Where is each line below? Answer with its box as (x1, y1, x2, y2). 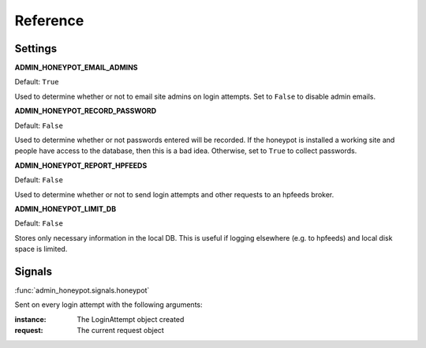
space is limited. (14, 245, 68, 254)
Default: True (14, 77, 59, 87)
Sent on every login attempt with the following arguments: (14, 300, 203, 309)
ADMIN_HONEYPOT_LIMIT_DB (14, 204, 117, 213)
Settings (14, 42, 58, 55)
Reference (14, 12, 84, 29)
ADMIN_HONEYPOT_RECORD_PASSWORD (14, 107, 157, 116)
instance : (14, 314, 47, 324)
